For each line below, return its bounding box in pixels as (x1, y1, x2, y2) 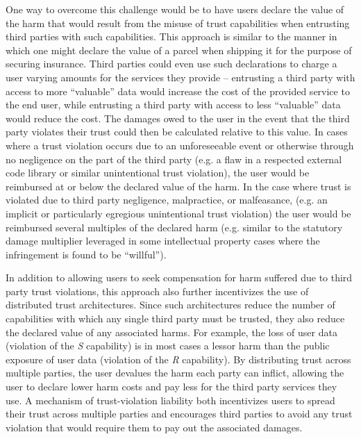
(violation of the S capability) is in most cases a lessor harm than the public (6, 338, 330, 353)
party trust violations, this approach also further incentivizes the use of (6, 283, 309, 298)
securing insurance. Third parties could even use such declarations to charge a (6, 56, 337, 71)
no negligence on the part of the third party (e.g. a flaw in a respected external (6, 151, 342, 166)
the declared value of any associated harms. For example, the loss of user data (6, 324, 337, 339)
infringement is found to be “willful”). (6, 247, 167, 261)
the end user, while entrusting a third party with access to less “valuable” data (6, 97, 341, 112)
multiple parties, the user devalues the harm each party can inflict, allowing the (6, 365, 344, 380)
